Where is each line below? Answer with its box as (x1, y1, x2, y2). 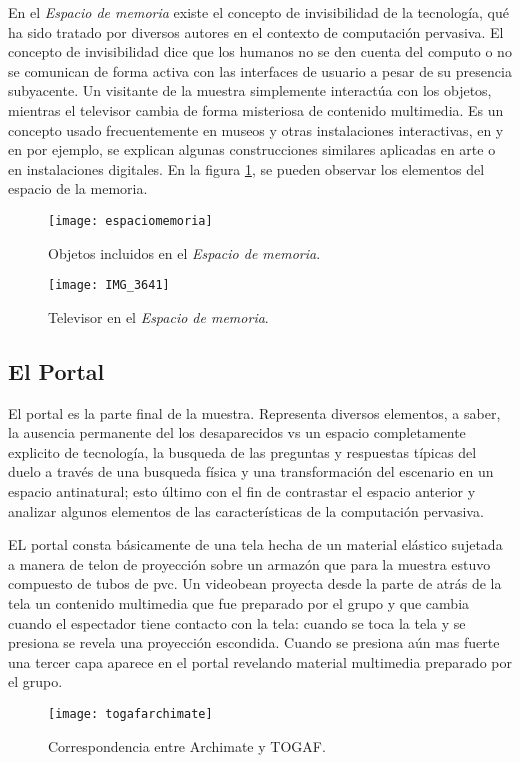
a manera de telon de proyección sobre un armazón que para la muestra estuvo (8, 553, 491, 574)
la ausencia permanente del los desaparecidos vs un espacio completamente (8, 422, 466, 443)
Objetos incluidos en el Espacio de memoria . (48, 242, 321, 263)
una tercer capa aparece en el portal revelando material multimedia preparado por (8, 651, 512, 672)
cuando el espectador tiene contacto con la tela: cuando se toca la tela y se (8, 612, 466, 633)
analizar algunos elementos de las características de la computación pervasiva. (8, 500, 484, 521)
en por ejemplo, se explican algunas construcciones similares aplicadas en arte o (8, 139, 496, 160)
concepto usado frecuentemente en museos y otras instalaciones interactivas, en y (8, 119, 504, 140)
